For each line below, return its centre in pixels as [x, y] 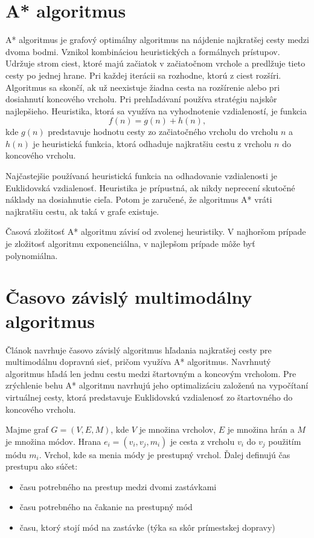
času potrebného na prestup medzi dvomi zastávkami [118, 486]
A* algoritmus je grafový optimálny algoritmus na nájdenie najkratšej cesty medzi [157, 40]
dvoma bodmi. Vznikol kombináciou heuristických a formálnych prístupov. [143, 51]
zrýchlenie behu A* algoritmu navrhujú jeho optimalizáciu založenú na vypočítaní [157, 385]
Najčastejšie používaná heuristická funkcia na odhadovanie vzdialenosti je [141, 176]
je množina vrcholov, [178, 429]
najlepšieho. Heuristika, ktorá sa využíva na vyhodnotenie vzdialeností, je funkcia [156, 110]
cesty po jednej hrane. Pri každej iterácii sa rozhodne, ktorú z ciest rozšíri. [143, 75]
